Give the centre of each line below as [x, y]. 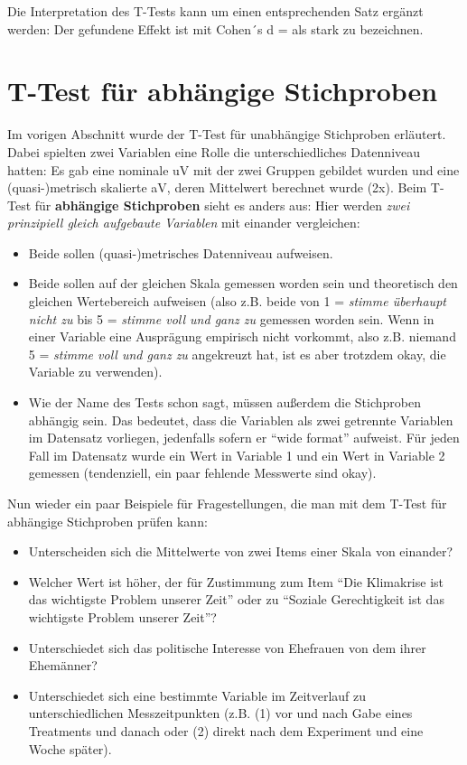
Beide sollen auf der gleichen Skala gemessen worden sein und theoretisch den [243, 283]
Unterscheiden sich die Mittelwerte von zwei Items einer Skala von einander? [241, 551]
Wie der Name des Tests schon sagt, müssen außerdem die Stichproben [225, 402]
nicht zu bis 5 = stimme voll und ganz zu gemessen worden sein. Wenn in [231, 318]
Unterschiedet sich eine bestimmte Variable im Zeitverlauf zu [197, 695]
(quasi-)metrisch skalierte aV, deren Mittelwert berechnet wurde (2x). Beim [217, 187]
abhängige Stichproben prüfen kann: [107, 521]
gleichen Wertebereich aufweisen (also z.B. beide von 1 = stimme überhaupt [237, 301]
